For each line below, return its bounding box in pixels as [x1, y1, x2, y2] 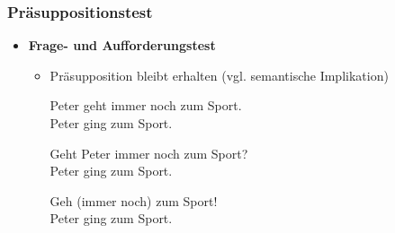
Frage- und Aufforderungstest [28, 36, 216, 55]
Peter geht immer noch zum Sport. [49, 96, 242, 115]
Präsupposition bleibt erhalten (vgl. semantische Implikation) [49, 65, 389, 84]
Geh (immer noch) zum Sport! [49, 191, 218, 210]
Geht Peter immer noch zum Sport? [49, 143, 248, 162]
